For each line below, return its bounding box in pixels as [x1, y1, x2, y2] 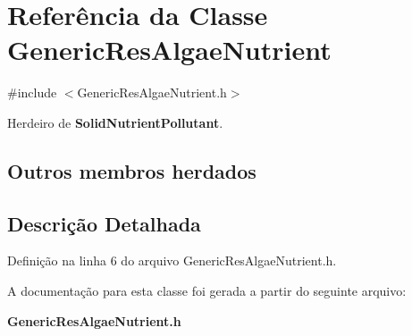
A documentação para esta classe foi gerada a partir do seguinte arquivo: [7, 281, 407, 300]
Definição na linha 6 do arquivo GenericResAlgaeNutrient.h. [7, 251, 337, 270]
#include [7, 83, 57, 102]
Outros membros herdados [7, 156, 256, 184]
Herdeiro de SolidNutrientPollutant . [7, 113, 223, 131]
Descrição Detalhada [7, 209, 201, 237]
